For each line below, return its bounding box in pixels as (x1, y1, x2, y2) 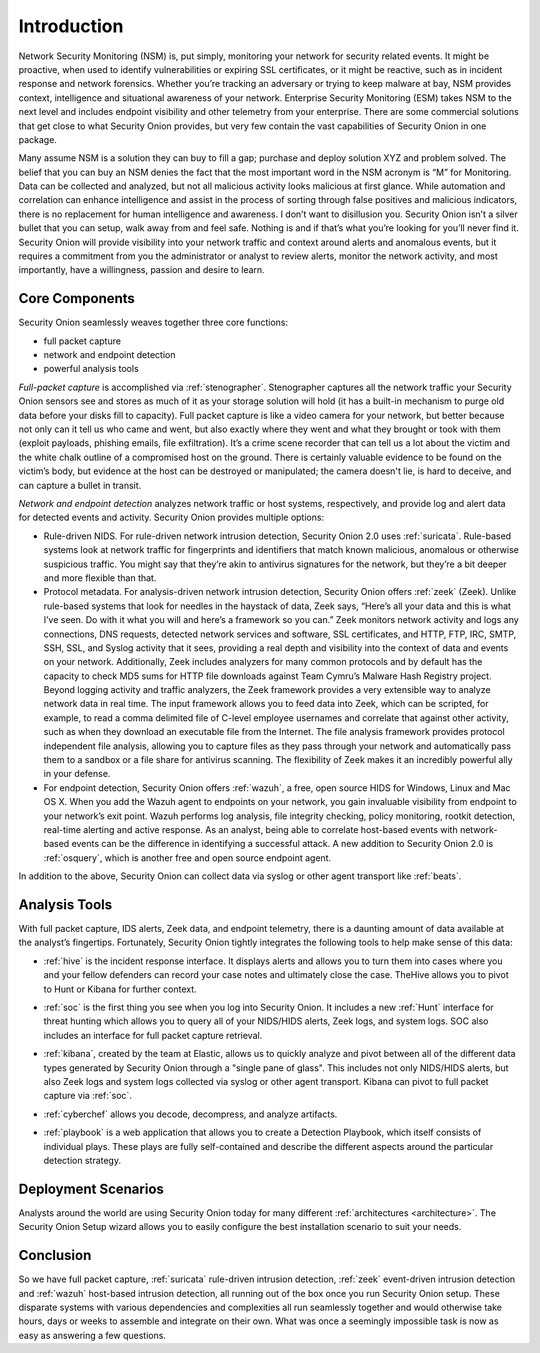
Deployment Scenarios (18, 1180, 165, 1197)
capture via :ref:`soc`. (43, 1090, 132, 1102)
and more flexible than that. (43, 571, 157, 584)
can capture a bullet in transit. (18, 479, 142, 491)
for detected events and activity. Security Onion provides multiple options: (18, 511, 325, 524)
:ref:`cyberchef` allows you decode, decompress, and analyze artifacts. (43, 1108, 338, 1120)
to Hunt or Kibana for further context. (43, 983, 197, 995)
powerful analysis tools (43, 363, 139, 375)
